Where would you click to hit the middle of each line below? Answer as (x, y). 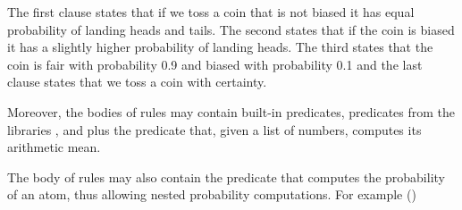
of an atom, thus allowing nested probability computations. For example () (212, 194)
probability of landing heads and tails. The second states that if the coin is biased (231, 29)
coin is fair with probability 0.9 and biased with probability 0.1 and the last (215, 64)
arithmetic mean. (54, 147)
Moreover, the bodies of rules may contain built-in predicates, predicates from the (231, 111)
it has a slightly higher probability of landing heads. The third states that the (220, 47)
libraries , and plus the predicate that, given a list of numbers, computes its (214, 129)
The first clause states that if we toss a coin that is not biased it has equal (211, 12)
